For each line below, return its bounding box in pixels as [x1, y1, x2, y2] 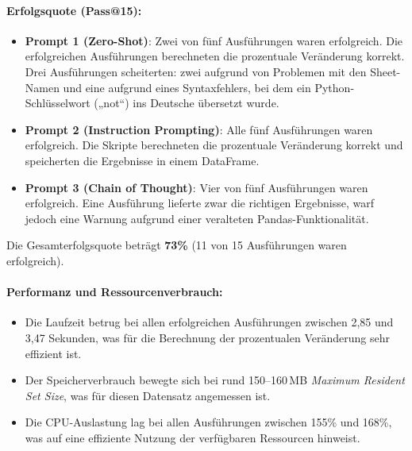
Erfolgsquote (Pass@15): [6, 2, 142, 18]
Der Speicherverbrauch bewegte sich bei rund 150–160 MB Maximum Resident [25, 372, 405, 388]
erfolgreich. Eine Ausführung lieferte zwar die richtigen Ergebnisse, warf [25, 195, 375, 211]
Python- [314, 79, 355, 95]
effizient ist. [25, 345, 82, 361]
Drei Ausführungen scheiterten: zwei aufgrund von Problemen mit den [25, 63, 367, 79]
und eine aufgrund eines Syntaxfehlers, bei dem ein [63, 79, 311, 95]
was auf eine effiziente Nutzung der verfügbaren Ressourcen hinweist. [25, 429, 360, 445]
